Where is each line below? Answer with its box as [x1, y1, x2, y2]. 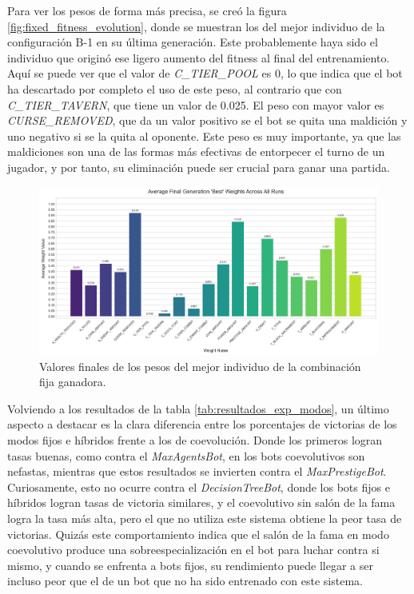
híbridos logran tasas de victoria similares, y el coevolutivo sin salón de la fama [7, 494, 396, 511]
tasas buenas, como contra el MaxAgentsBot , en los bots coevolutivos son [7, 447, 365, 464]
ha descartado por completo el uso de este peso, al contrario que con [7, 80, 342, 97]
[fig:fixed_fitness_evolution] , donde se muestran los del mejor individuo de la [7, 18, 385, 34]
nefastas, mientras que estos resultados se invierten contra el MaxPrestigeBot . [7, 463, 387, 480]
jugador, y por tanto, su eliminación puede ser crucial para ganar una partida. [7, 158, 390, 175]
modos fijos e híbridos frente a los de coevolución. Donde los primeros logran [7, 432, 383, 448]
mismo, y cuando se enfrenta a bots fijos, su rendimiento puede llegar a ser [7, 556, 373, 573]
